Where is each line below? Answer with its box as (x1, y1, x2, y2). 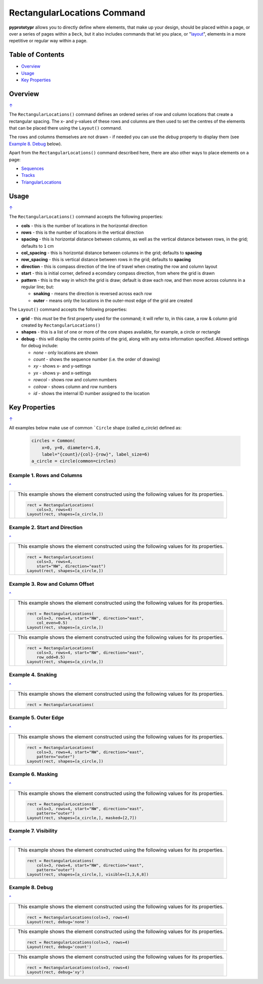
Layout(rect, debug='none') (27, 919, 90, 925)
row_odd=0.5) (37, 654, 66, 660)
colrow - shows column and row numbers (33, 384, 117, 390)
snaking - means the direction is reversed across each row (33, 291, 152, 297)
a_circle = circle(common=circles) (31, 458, 116, 464)
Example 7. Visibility (9, 828, 58, 835)
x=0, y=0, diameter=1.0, (41, 445, 101, 450)
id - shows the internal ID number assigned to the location (33, 390, 150, 396)
